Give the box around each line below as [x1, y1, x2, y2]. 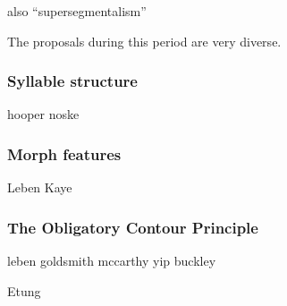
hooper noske [7, 105, 80, 123]
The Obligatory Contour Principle [7, 216, 258, 238]
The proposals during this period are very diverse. [7, 31, 282, 50]
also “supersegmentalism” [7, 2, 147, 20]
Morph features [7, 142, 122, 165]
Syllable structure [7, 70, 138, 92]
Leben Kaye [7, 178, 72, 197]
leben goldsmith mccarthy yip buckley [7, 251, 216, 270]
